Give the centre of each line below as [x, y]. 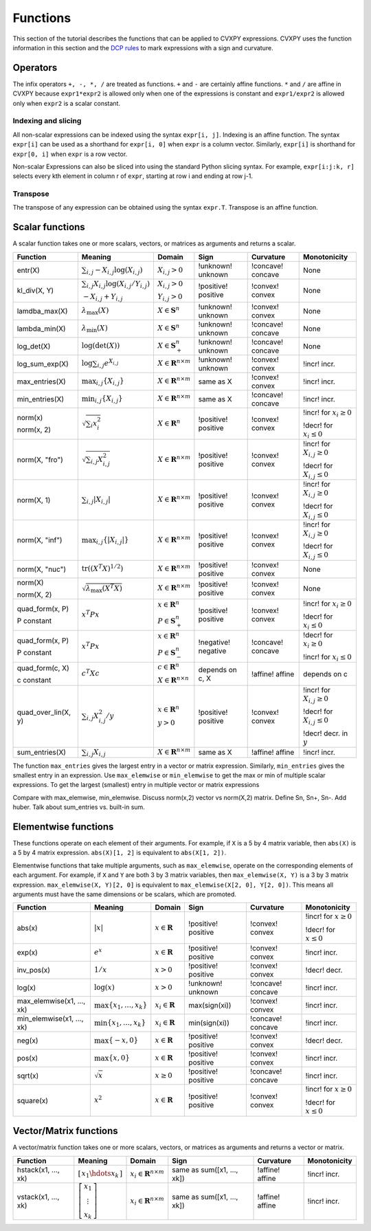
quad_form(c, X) [43, 668]
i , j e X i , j [108, 363]
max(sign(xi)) [210, 1006]
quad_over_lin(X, [44, 712]
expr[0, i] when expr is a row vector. [70, 154]
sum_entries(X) [42, 753]
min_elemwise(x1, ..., [50, 1019]
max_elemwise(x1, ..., [51, 1001]
